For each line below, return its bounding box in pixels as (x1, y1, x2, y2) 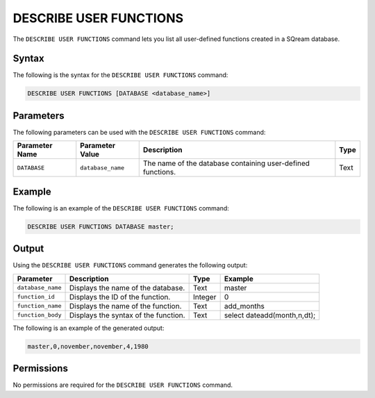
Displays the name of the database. (69, 283, 185, 292)
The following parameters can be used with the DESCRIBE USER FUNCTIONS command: (12, 128, 266, 136)
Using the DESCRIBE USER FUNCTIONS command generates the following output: (12, 261, 248, 270)
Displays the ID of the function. (69, 292, 171, 301)
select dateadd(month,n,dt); (224, 310, 316, 320)
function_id (17, 293, 55, 301)
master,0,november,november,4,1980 (27, 342, 149, 350)
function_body (17, 311, 62, 319)
